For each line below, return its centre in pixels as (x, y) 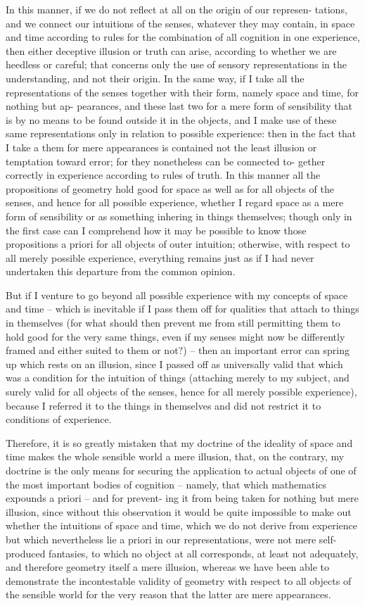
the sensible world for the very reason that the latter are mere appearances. (168, 594)
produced (26, 553)
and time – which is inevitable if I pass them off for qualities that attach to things (182, 309)
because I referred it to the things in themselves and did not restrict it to (164, 405)
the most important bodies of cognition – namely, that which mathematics (166, 484)
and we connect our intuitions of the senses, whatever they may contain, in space (180, 23)
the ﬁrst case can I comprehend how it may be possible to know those (156, 230)
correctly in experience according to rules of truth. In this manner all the (163, 175)
